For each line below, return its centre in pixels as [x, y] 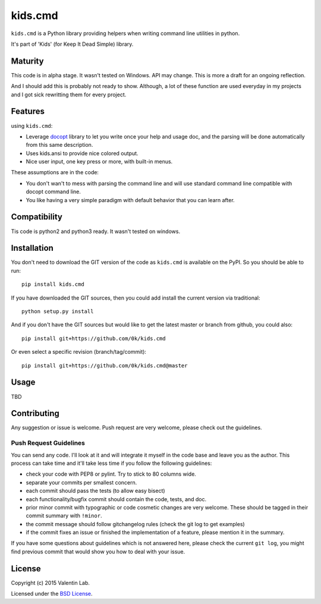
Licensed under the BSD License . [52, 594]
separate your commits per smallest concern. [81, 482]
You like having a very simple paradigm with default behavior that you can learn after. [130, 200]
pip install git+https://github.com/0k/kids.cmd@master [105, 365]
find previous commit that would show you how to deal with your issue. [98, 551]
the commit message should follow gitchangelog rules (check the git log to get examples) [135, 524]
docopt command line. [53, 192]
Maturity [27, 61]
